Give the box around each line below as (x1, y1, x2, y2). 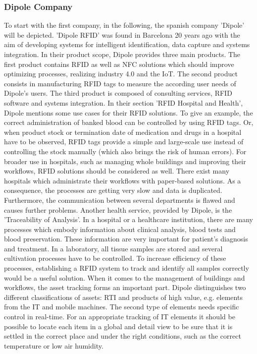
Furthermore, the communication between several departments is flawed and (4, 194, 235, 205)
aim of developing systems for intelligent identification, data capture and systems (4, 39, 250, 50)
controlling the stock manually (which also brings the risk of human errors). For (4, 146, 247, 156)
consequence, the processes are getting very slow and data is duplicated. (4, 185, 222, 195)
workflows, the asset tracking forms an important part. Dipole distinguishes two (4, 282, 246, 293)
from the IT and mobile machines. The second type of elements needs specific (4, 301, 239, 312)
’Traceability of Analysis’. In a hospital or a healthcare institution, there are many (4, 214, 253, 225)
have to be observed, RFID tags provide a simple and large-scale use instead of (4, 136, 244, 147)
